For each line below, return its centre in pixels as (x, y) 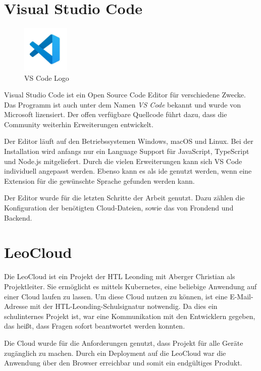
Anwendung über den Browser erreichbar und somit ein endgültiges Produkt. (123, 363)
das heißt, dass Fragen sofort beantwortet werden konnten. (95, 326)
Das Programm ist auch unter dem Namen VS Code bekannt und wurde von (122, 104)
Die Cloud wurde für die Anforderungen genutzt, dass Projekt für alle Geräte (124, 342)
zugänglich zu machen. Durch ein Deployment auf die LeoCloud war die (115, 353)
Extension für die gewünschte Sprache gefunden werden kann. (99, 180)
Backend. (18, 217)
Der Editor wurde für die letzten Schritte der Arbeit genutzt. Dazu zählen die (124, 198)
